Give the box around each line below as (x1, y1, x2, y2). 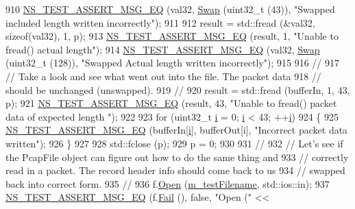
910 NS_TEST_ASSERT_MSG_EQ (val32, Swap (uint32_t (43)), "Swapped (5, 2, 335, 16)
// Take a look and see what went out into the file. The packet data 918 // (5, 69, 321, 83)
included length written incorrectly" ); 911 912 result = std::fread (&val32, (5, 15, 315, 29)
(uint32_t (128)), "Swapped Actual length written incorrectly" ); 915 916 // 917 (5, 56, 340, 70)
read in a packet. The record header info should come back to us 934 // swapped (5, 163, 345, 177)
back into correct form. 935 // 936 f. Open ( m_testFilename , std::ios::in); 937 (5, 176, 330, 190)
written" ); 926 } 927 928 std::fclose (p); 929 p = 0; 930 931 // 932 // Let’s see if (5, 136, 343, 150)
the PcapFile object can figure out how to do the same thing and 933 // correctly (5, 149, 349, 164)
